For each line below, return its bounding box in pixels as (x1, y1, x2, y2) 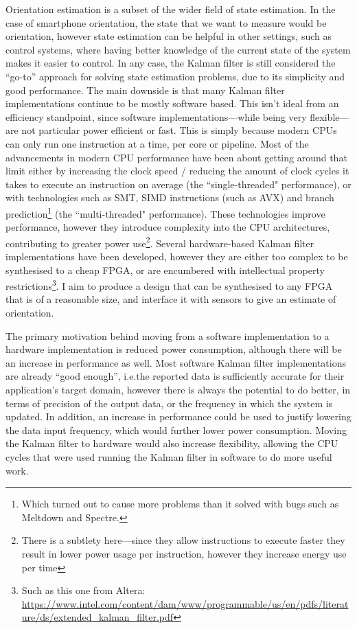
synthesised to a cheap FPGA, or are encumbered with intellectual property (5, 262, 325, 277)
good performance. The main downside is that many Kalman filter (5, 82, 285, 97)
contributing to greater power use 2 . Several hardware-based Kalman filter (5, 233, 314, 250)
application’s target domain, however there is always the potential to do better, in (5, 382, 351, 396)
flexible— (310, 109, 349, 124)
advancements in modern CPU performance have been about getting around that (5, 150, 347, 164)
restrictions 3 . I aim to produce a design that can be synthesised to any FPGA (5, 277, 333, 293)
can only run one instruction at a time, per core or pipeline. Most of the (5, 136, 309, 150)
